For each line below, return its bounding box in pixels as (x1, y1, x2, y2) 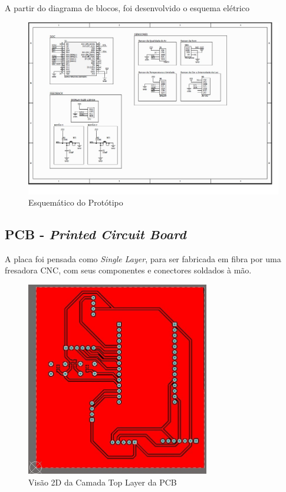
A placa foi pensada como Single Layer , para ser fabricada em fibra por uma (5, 252, 281, 265)
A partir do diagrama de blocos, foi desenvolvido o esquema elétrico (5, 2, 249, 14)
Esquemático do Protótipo (28, 196, 123, 209)
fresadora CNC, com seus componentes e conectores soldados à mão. (5, 264, 252, 276)
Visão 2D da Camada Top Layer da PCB (28, 476, 177, 488)
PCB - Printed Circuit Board (5, 225, 186, 243)
